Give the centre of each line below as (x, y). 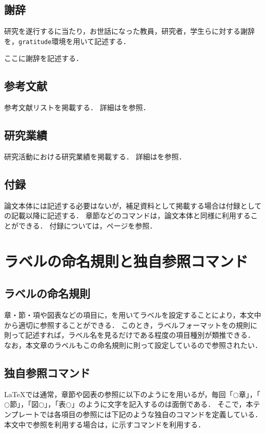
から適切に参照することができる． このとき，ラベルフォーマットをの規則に (131, 325)
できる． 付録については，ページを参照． (87, 226)
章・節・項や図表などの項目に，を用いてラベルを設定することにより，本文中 (133, 315)
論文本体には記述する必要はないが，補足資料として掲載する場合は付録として (133, 205)
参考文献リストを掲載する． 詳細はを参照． (77, 107)
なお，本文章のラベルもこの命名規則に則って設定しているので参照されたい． (133, 345)
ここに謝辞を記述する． (44, 58)
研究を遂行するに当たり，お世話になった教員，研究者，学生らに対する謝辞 (130, 31)
